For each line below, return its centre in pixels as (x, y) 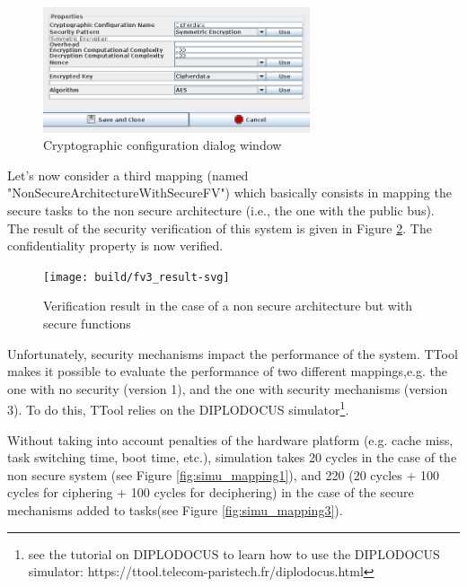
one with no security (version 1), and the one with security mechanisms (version (228, 388)
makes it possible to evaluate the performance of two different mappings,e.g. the (227, 371)
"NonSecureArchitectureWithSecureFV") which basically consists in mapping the (229, 193)
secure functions (87, 323)
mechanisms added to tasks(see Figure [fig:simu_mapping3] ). (175, 509)
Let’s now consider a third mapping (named (128, 175)
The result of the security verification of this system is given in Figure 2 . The (220, 228)
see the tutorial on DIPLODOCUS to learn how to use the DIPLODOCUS (234, 553)
